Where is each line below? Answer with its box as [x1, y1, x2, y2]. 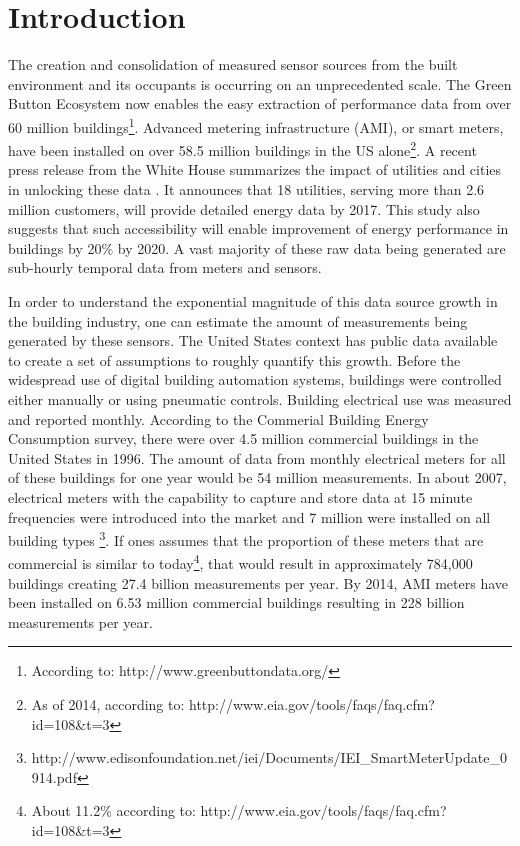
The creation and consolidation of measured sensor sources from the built [8, 54, 458, 75]
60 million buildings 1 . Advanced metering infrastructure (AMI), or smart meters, [8, 113, 504, 137]
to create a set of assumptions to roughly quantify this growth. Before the [8, 349, 461, 370]
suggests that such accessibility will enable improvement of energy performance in [8, 218, 509, 239]
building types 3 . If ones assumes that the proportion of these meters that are [8, 527, 484, 550]
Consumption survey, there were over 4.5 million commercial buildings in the [8, 428, 479, 449]
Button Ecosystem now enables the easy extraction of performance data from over [8, 93, 512, 114]
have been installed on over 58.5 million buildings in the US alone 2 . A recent [8, 137, 477, 160]
